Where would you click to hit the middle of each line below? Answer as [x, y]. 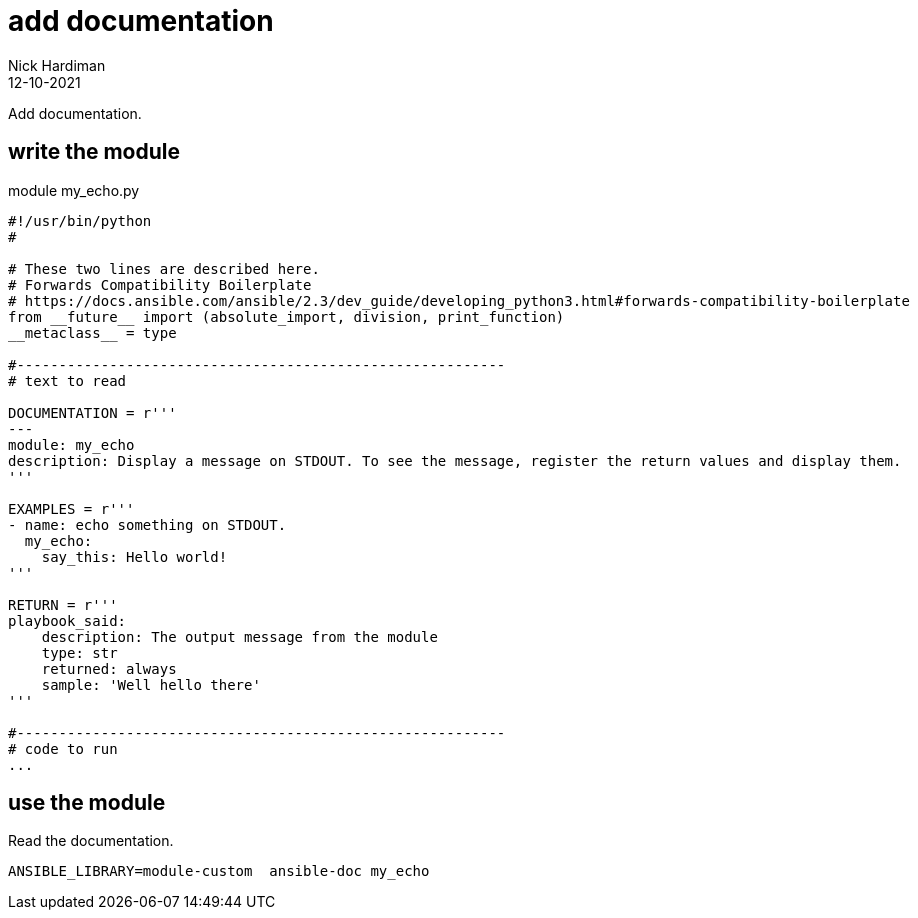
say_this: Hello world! [134, 556]
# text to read [67, 380]
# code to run [63, 748]
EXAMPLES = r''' [71, 508]
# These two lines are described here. [164, 268]
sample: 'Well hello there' [151, 684]
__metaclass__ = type [92, 332]
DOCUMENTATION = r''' [92, 412]
